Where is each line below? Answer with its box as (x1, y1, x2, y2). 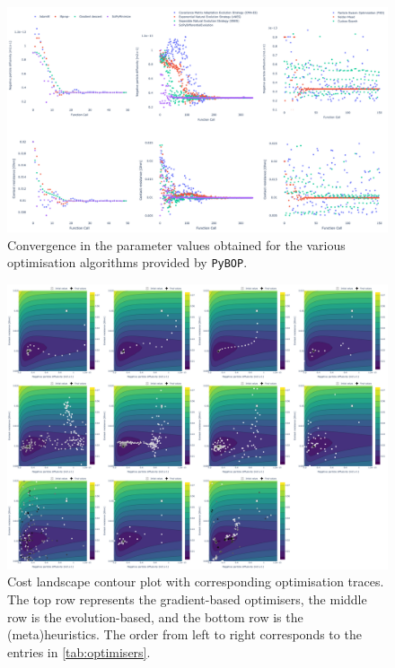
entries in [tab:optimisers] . (7, 642, 151, 661)
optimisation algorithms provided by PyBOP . (7, 253, 248, 272)
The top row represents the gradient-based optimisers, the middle (7, 589, 367, 608)
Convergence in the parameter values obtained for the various (7, 235, 346, 254)
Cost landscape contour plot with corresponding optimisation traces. (7, 572, 384, 591)
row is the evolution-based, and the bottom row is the (7, 607, 303, 626)
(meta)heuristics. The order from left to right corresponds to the (7, 625, 362, 644)
